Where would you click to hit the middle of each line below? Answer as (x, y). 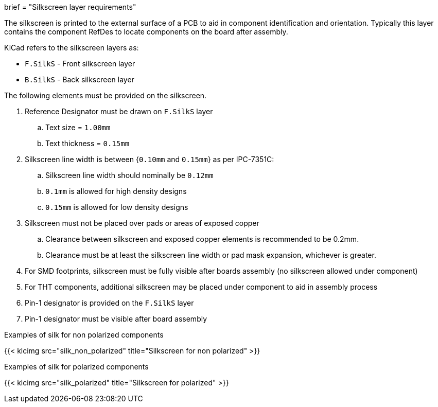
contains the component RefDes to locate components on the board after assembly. (146, 32)
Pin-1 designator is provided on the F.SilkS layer (109, 303)
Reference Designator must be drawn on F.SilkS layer (119, 111)
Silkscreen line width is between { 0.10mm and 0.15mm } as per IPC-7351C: (150, 159)
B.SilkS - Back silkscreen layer (80, 79)
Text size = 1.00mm (78, 127)
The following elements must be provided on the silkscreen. (106, 95)
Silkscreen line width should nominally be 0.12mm (129, 175)
